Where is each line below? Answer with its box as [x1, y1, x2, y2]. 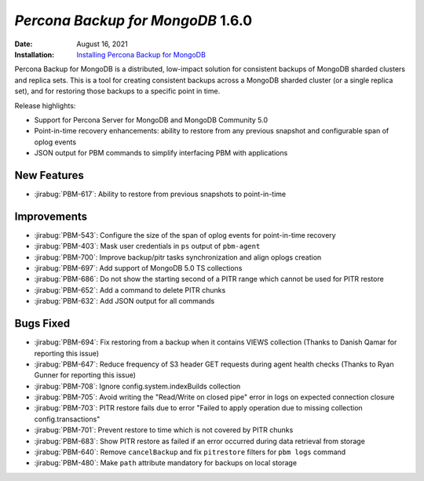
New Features [14, 169, 84, 182]
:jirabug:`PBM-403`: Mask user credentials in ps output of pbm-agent [34, 242, 261, 251]
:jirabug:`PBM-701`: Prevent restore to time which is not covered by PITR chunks [34, 425, 294, 435]
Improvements [14, 210, 88, 223]
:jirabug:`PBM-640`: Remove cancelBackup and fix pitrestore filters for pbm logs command [34, 447, 346, 457]
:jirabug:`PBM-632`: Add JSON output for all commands [34, 297, 215, 306]
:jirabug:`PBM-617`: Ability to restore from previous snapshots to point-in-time [34, 189, 287, 199]
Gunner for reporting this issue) [34, 370, 137, 380]
